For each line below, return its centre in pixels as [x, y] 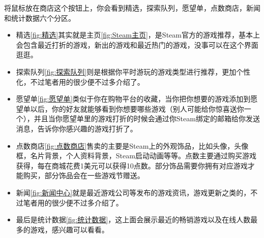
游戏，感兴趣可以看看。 [69, 229]
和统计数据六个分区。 [40, 18]
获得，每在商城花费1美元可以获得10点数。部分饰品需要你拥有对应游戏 [132, 165]
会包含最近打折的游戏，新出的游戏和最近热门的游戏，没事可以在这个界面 [137, 44]
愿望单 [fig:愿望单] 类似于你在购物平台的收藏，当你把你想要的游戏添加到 [133, 99]
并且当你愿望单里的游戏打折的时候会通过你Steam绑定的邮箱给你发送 [147, 118]
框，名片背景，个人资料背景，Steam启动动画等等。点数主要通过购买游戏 [136, 156]
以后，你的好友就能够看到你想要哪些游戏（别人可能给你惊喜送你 [137, 108]
